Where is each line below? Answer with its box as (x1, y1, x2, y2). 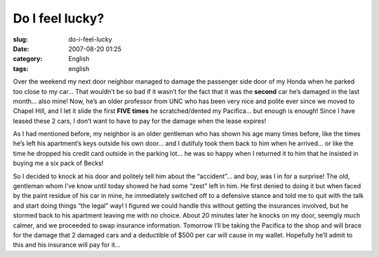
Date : (13, 44, 29, 53)
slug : (13, 35, 28, 44)
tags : (13, 64, 29, 73)
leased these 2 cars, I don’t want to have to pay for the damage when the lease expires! (13, 117, 267, 125)
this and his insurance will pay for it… (13, 241, 121, 249)
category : (13, 55, 43, 63)
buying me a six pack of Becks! (13, 159, 104, 168)
